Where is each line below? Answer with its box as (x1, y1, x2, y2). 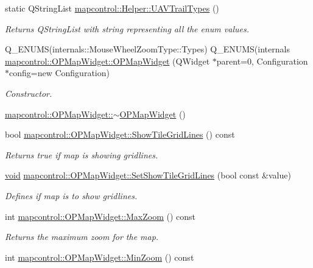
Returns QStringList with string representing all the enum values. (5, 22, 249, 35)
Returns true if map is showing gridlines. (5, 148, 158, 161)
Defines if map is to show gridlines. (5, 189, 138, 202)
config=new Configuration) (9, 66, 110, 79)
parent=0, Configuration (216, 54, 308, 67)
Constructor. (5, 86, 52, 99)
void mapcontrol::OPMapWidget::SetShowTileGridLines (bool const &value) (5, 169, 291, 182)
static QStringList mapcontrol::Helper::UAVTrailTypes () (5, 2, 219, 14)
